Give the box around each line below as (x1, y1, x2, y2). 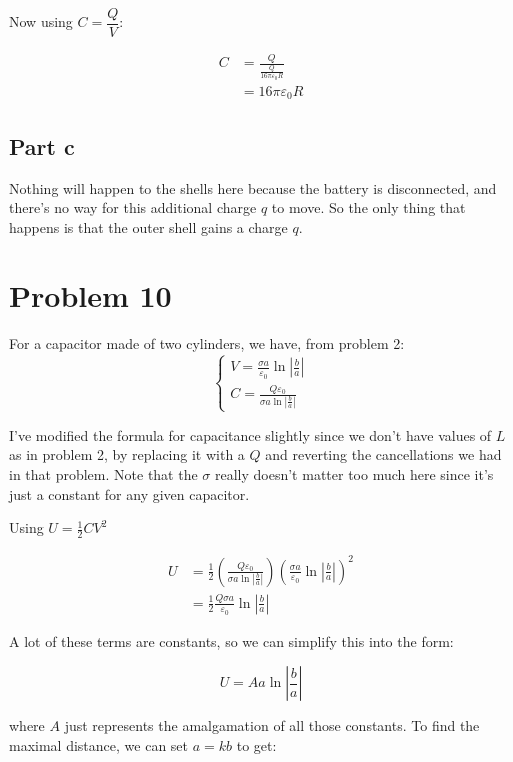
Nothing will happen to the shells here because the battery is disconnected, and (9, 177, 497, 198)
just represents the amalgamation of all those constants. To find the (64, 715, 480, 736)
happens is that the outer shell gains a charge (9, 216, 288, 237)
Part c (9, 130, 75, 161)
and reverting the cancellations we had (265, 444, 502, 465)
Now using (9, 11, 73, 32)
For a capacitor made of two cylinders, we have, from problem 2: (9, 333, 405, 354)
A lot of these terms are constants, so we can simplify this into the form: (9, 630, 454, 651)
